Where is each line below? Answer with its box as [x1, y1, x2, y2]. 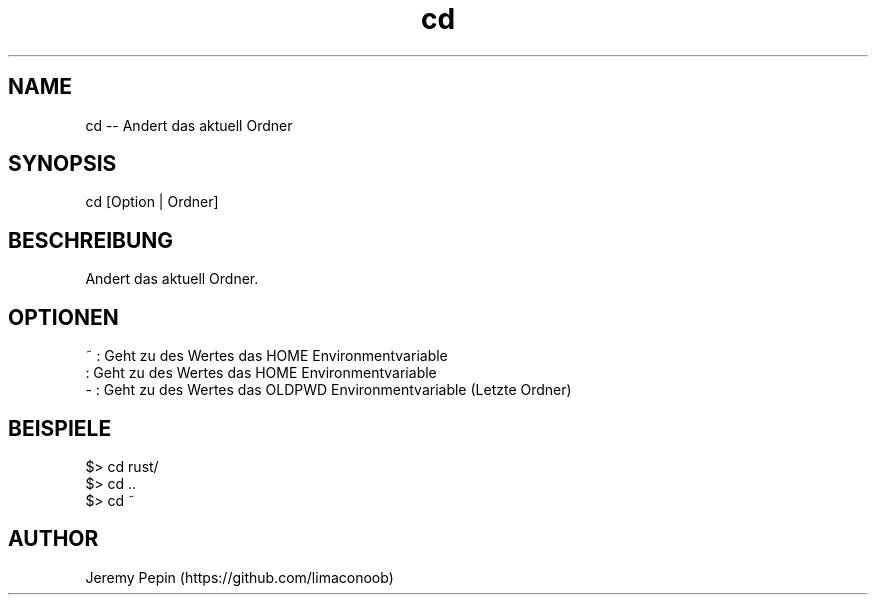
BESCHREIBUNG [8, 227, 174, 253]
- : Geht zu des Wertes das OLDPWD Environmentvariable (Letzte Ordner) [85, 381, 572, 399]
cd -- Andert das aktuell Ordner [85, 116, 293, 134]
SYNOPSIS [8, 151, 117, 177]
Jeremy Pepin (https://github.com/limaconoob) [85, 568, 394, 586]
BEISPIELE [8, 415, 112, 441]
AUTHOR [8, 526, 99, 552]
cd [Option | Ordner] [85, 193, 219, 211]
